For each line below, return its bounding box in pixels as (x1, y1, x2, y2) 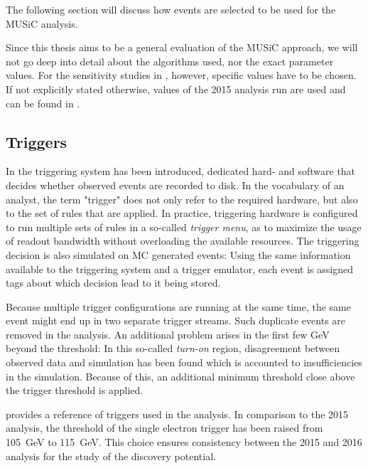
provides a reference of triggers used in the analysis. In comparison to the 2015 (6, 406, 349, 421)
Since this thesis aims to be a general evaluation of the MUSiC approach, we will (6, 40, 358, 55)
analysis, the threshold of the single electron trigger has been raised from (6, 420, 323, 435)
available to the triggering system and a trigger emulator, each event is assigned (6, 261, 353, 276)
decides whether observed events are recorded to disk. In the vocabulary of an (6, 177, 345, 192)
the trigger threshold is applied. (6, 383, 144, 398)
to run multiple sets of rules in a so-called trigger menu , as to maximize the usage (6, 219, 362, 234)
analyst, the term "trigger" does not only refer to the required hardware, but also (6, 191, 358, 206)
